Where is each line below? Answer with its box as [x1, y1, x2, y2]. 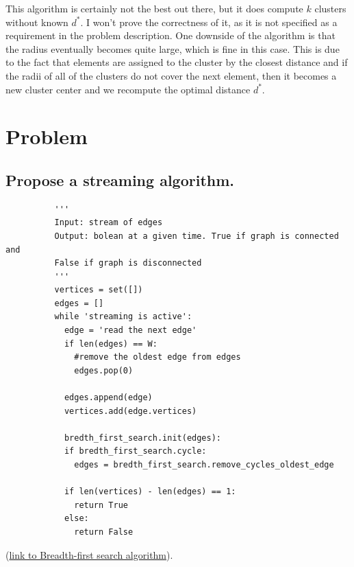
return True [74, 500, 128, 510]
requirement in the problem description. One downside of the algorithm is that [5, 28, 336, 43]
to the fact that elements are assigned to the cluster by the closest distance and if [5, 55, 348, 69]
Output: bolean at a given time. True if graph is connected [54, 231, 339, 241]
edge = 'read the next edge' [64, 325, 197, 336]
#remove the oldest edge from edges [74, 352, 241, 362]
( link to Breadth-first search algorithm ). [5, 547, 173, 562]
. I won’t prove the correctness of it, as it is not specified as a [80, 14, 338, 29]
